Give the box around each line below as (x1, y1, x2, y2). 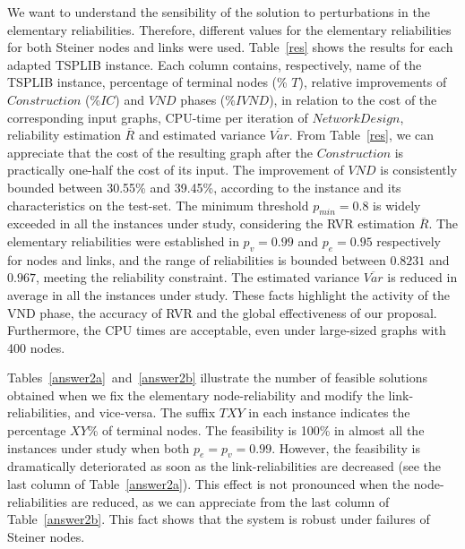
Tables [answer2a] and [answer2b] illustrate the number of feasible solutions (7, 368, 427, 387)
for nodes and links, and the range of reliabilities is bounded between (7, 250, 386, 269)
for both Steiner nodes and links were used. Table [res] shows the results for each (7, 38, 453, 56)
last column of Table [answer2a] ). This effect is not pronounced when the (7, 475, 410, 493)
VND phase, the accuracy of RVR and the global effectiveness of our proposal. (7, 303, 437, 322)
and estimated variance (138, 125, 266, 144)
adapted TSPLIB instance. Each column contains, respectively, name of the (7, 55, 422, 73)
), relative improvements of (298, 73, 447, 91)
